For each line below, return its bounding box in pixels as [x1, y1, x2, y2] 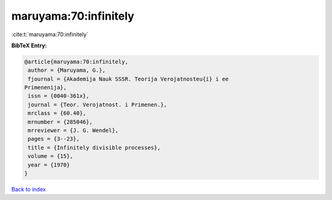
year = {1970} [28, 161, 70, 168]
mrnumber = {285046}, [28, 118, 93, 125]
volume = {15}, [28, 153, 74, 160]
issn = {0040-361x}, [28, 93, 90, 99]
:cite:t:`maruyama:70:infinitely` [11, 31, 89, 38]
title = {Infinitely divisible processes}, [28, 144, 161, 151]
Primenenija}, [24, 84, 67, 91]
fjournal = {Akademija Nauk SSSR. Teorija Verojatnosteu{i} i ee [28, 75, 229, 82]
